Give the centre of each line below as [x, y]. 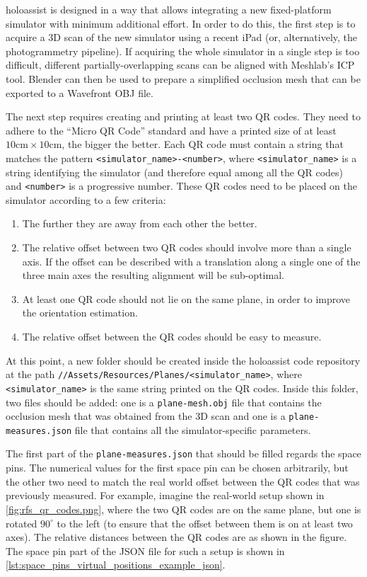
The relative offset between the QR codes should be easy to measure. [172, 336]
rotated [22, 523]
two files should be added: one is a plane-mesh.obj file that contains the [164, 402]
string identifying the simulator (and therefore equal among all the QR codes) [174, 172]
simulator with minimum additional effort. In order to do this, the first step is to [181, 23]
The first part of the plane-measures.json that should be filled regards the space [183, 453]
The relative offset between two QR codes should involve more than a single [187, 247]
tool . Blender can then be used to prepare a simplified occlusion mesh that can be [183, 78]
